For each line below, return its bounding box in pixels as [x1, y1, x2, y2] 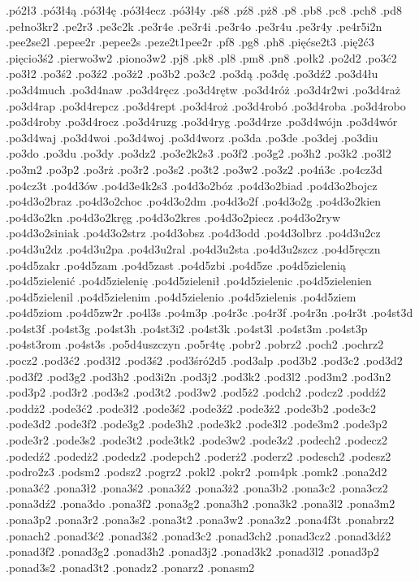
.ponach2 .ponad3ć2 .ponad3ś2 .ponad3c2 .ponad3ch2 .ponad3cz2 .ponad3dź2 [6, 527, 391, 544]
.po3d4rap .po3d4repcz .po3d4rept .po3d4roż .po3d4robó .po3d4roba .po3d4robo [6, 97, 406, 114]
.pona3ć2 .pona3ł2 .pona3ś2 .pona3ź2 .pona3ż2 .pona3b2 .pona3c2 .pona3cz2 [6, 479, 388, 496]
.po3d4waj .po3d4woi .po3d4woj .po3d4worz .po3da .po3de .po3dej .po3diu [6, 128, 378, 145]
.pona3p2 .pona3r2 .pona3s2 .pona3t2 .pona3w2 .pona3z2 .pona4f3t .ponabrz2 [6, 511, 395, 527]
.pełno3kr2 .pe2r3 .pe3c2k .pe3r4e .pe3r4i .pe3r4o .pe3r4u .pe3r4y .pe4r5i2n [6, 17, 382, 34]
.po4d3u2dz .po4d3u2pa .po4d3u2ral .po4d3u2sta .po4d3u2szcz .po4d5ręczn [6, 240, 381, 257]
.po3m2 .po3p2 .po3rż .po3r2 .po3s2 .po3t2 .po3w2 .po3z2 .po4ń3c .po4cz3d [6, 160, 382, 177]
